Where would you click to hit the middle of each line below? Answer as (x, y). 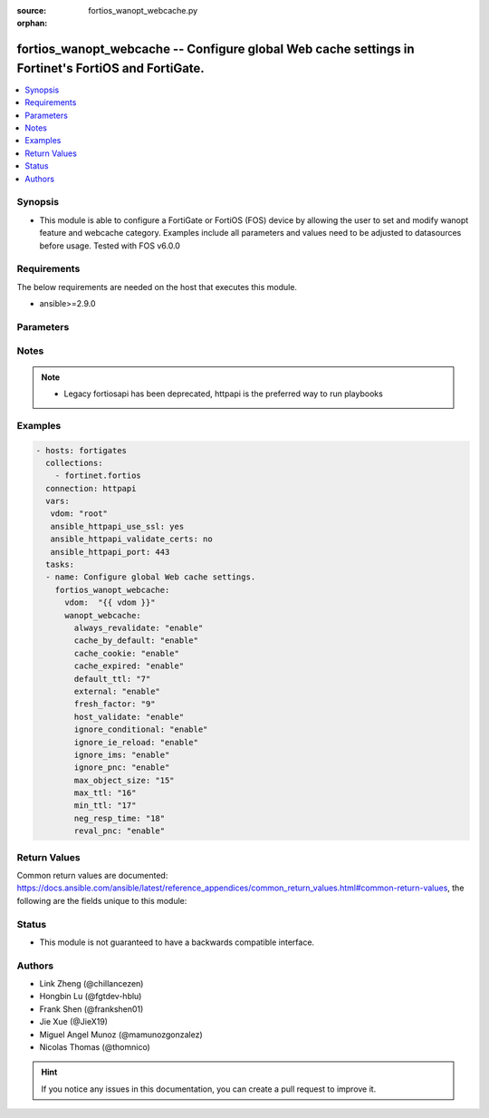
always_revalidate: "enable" (139, 628)
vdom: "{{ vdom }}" (110, 603)
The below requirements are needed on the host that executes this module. (157, 287)
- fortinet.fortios (98, 476)
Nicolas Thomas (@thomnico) (95, 1047)
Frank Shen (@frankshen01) (91, 1009)
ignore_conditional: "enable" (141, 729)
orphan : (32, 24)
